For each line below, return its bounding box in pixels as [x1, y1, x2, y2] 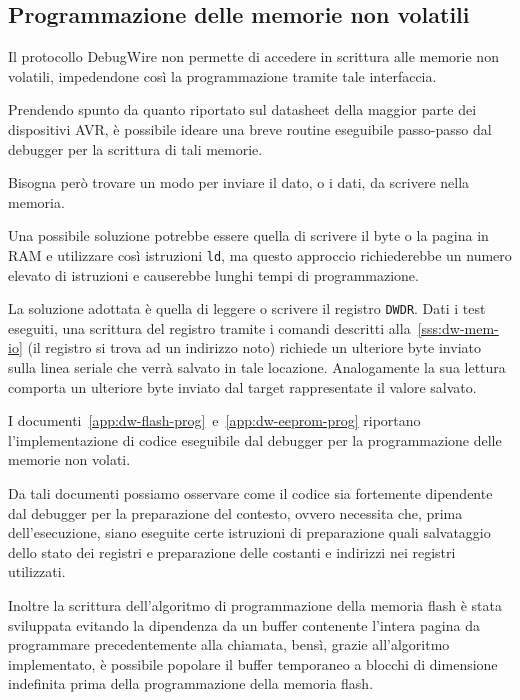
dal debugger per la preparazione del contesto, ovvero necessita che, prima [8, 502, 463, 523]
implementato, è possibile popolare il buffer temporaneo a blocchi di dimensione [8, 653, 498, 674]
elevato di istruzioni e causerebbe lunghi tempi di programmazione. [8, 264, 419, 285]
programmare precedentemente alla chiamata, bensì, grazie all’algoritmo [8, 634, 450, 655]
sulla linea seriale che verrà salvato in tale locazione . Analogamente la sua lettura [8, 357, 506, 378]
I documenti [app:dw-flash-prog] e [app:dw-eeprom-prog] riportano [8, 410, 421, 431]
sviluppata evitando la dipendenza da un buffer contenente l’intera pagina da [8, 614, 480, 635]
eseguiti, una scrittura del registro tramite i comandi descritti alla [8, 317, 411, 338]
